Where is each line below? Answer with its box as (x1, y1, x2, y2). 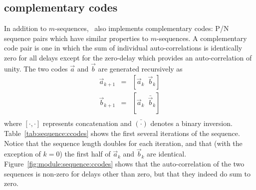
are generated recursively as (98, 63, 183, 73)
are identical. (147, 148, 187, 159)
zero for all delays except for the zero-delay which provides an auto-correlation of (4, 52, 252, 62)
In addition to (4, 23, 47, 33)
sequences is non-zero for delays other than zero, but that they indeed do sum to (4, 168, 251, 178)
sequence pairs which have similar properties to (4, 32, 149, 43)
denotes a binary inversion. (150, 118, 233, 128)
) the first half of (59, 148, 111, 159)
